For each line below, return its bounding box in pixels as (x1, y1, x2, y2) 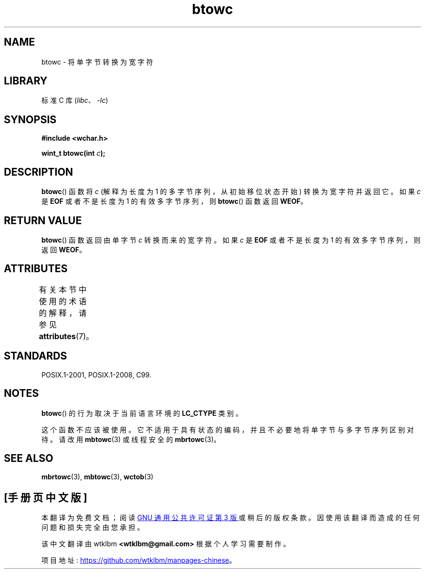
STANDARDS (4, 350, 67, 362)
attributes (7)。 (39, 331, 94, 341)
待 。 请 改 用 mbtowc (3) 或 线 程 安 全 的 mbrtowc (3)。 (41, 435, 221, 443)
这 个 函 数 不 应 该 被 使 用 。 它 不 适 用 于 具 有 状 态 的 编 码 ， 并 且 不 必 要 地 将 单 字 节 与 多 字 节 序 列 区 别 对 (41, 425, 414, 434)
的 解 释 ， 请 (39, 308, 87, 318)
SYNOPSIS (4, 113, 57, 126)
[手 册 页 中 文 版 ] (4, 491, 87, 504)
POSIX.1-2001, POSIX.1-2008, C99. (41, 370, 151, 379)
